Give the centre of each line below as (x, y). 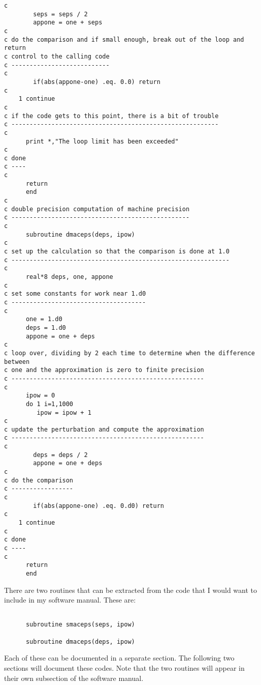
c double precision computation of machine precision (97, 209)
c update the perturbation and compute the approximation (104, 429)
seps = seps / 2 (60, 14)
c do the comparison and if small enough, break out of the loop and (124, 39)
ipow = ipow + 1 (64, 412)
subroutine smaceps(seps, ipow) (80, 625)
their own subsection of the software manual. (74, 678)
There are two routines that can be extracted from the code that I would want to (131, 590)
